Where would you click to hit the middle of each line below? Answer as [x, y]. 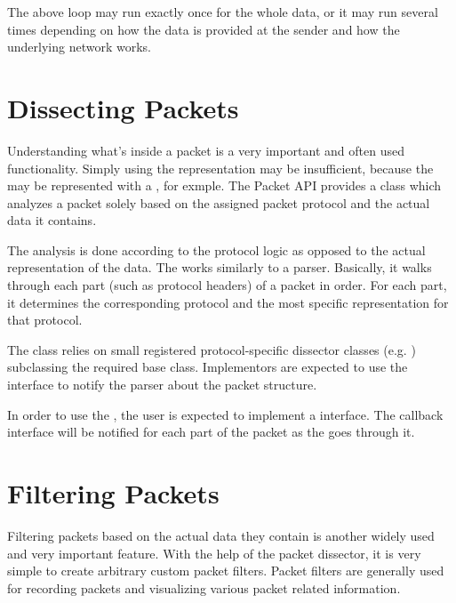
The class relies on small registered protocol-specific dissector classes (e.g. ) [212, 349]
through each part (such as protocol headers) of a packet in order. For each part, [227, 285]
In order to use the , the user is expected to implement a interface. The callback [225, 414]
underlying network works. [79, 47]
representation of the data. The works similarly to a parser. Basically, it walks [220, 267]
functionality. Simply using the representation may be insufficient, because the [220, 168]
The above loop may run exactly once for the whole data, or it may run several [223, 12]
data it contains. [52, 220]
